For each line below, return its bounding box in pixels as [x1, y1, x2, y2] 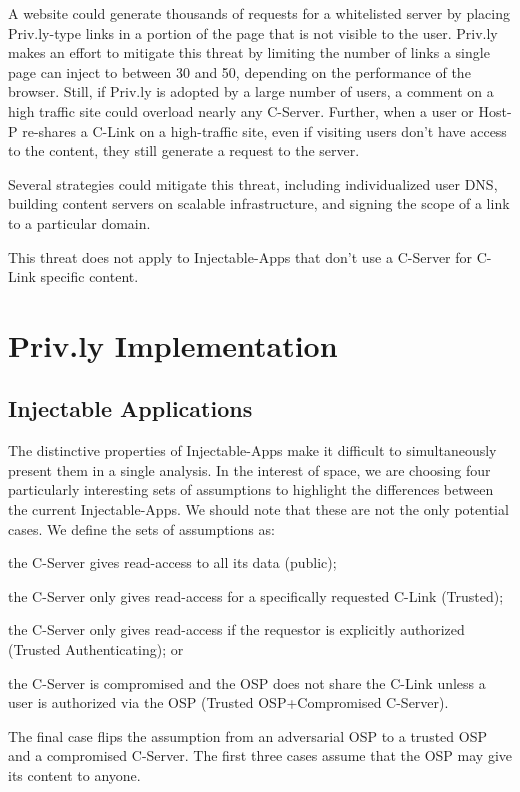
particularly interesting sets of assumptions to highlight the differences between [8, 479, 494, 500]
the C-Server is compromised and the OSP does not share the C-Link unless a [8, 672, 486, 693]
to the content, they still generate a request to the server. [8, 140, 360, 161]
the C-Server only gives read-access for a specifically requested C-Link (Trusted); [8, 585, 504, 606]
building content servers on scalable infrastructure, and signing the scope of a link [8, 193, 510, 214]
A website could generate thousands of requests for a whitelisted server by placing [8, 3, 510, 23]
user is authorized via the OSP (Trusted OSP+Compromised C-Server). [8, 692, 449, 713]
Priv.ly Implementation [8, 324, 338, 365]
